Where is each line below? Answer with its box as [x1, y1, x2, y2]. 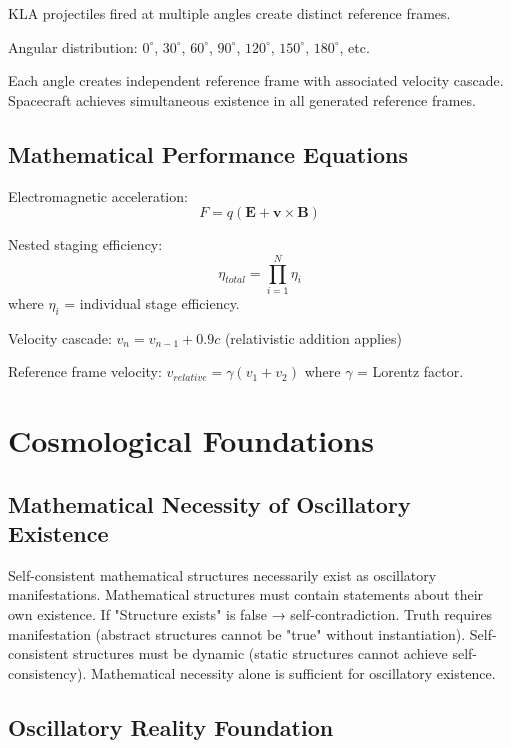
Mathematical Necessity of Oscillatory [8, 488, 411, 519]
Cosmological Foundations [8, 420, 374, 461]
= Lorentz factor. [357, 361, 464, 382]
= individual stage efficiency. [64, 292, 240, 313]
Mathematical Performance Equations [8, 138, 408, 169]
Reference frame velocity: [8, 361, 162, 382]
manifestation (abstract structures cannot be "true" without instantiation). [8, 623, 466, 644]
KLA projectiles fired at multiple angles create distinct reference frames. [8, 3, 451, 23]
